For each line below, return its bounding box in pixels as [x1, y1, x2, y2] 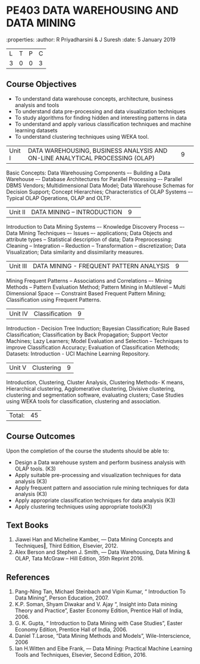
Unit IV [9, 309, 29, 317]
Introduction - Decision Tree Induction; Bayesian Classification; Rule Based [6, 325, 190, 332]
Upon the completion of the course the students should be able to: [6, 447, 170, 454]
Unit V [9, 363, 27, 372]
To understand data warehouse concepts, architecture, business [14, 95, 174, 102]
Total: [9, 411, 25, 419]
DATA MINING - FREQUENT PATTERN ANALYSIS [32, 261, 170, 270]
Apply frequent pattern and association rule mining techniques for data [14, 484, 189, 491]
